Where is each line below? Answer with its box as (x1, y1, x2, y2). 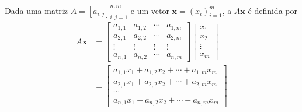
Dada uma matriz (5, 4, 68, 16)
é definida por (248, 4, 297, 16)
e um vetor (130, 4, 169, 16)
